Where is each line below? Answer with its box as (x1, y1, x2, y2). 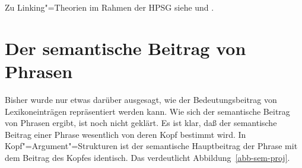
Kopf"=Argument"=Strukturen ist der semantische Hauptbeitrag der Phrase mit (5, 140, 298, 152)
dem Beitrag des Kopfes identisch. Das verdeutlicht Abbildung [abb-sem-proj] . (5, 151, 290, 163)
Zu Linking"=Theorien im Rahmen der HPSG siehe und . (5, 1, 214, 13)
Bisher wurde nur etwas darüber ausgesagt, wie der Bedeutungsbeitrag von (5, 93, 277, 105)
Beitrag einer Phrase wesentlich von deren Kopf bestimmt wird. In (5, 128, 246, 140)
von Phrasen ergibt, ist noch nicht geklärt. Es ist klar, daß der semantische (5, 117, 277, 129)
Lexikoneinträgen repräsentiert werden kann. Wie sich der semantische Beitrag (5, 105, 290, 117)
